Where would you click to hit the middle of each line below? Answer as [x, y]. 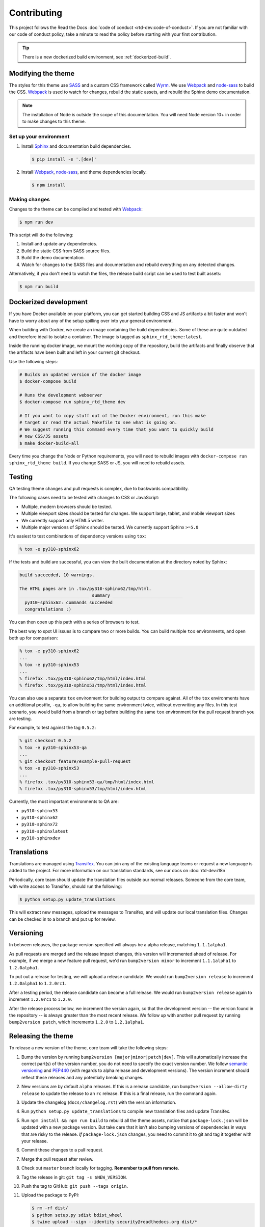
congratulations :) [48, 609]
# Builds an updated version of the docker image [80, 374]
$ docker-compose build [48, 381]
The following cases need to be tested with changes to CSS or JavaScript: [84, 498]
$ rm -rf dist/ [50, 1208]
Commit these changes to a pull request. [62, 1150]
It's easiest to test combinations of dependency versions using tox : [78, 536]
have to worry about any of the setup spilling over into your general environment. [91, 320]
